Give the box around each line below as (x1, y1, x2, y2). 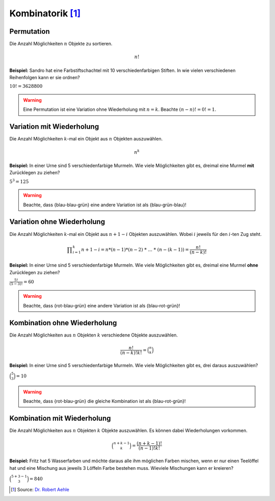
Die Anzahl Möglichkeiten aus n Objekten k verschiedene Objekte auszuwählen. (9, 332, 178, 338)
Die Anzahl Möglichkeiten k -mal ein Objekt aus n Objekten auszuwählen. (9, 136, 163, 142)
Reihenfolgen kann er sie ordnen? (9, 75, 80, 81)
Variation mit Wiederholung (9, 123, 99, 131)
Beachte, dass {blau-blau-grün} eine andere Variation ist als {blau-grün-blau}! (23, 202, 187, 208)
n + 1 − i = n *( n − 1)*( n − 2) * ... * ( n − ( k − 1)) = (81, 247, 189, 252)
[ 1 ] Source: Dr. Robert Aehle (11, 487, 70, 493)
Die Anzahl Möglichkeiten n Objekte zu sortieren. (9, 41, 113, 47)
